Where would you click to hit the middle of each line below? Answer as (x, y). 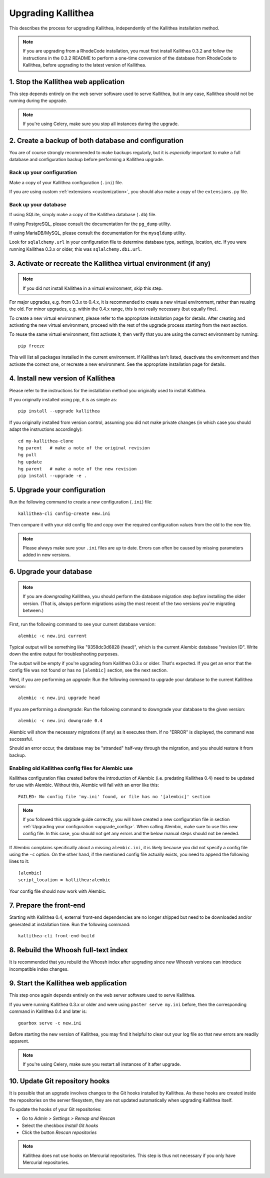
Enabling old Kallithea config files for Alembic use (71, 768)
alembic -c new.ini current (52, 636)
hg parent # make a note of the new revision (77, 469)
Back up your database (38, 204)
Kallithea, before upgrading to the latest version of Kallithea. (84, 65)
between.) (33, 610)
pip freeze (31, 346)
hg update (30, 462)
